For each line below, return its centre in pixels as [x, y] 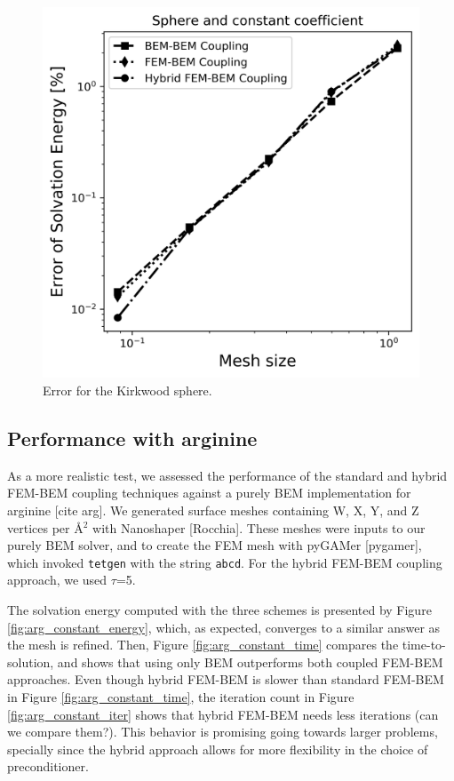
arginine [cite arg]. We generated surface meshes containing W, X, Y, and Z [213, 510]
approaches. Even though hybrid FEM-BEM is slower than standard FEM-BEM [226, 679]
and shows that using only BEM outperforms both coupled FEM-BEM [250, 661]
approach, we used [57, 580]
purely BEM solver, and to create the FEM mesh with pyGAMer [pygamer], [215, 545]
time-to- [424, 645]
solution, [31, 661]
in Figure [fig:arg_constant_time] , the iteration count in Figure [181, 696]
